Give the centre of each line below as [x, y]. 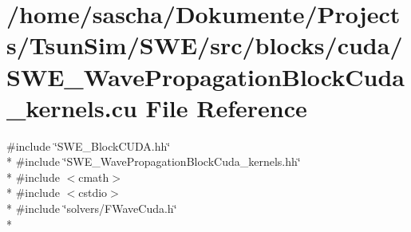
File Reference [226, 107]
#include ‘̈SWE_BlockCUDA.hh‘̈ [89, 145]
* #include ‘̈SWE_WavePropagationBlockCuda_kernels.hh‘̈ [154, 161]
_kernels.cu [72, 107]
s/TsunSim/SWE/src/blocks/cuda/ [205, 45]
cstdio [93, 193]
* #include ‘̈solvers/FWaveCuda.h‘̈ [92, 208]
